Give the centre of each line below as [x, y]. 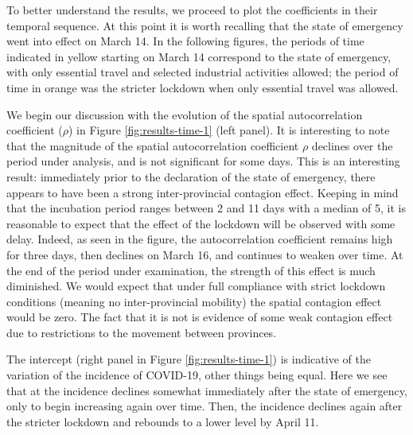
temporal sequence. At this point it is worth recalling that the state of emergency [205, 25]
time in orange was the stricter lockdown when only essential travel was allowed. [203, 87]
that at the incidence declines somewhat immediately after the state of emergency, [207, 390]
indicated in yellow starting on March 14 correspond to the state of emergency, [199, 56]
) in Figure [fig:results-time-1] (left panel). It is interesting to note [229, 130]
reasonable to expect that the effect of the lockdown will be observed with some [201, 223]
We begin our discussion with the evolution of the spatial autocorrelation [185, 114]
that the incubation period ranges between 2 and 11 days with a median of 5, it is [206, 208]
